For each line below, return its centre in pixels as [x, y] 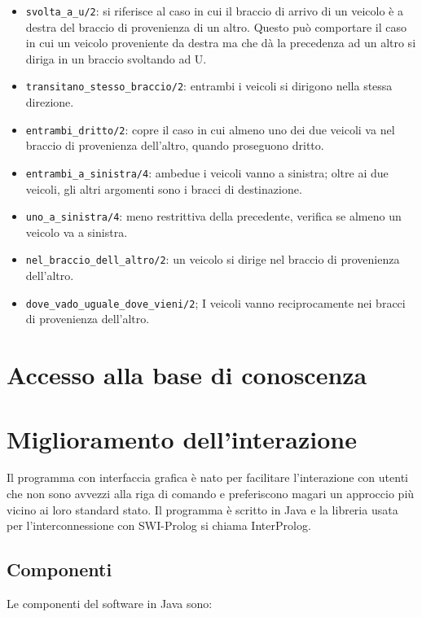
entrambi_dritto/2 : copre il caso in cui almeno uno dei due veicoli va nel [210, 129]
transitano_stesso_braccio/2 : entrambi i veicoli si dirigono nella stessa [209, 86]
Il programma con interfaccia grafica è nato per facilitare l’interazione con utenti [207, 477]
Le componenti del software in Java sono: [110, 604]
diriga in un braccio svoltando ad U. [116, 58]
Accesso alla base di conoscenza [187, 375]
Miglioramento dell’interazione [182, 438]
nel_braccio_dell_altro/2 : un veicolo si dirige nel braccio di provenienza [213, 259]
